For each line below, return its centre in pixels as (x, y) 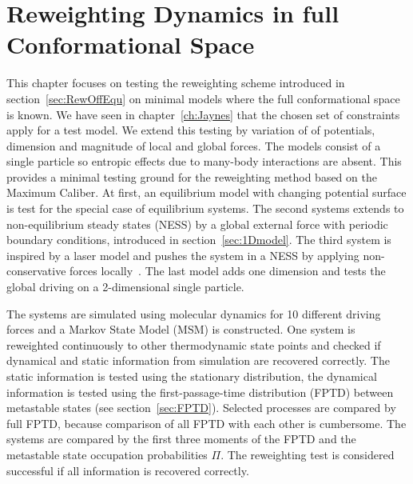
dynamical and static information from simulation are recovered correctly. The (198, 360)
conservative (36, 271)
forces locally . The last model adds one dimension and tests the (228, 271)
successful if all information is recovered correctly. (128, 470)
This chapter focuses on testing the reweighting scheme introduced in (176, 83)
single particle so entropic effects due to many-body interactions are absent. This (204, 161)
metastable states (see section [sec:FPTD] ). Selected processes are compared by (201, 408)
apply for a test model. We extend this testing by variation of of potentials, (191, 130)
